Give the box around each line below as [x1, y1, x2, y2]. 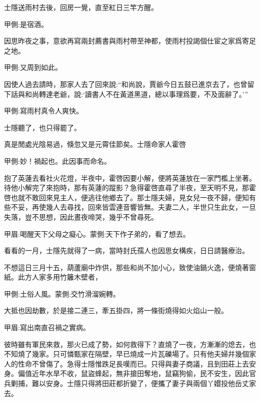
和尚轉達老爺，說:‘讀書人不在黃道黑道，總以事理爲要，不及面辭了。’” [24, 88, 248, 99]
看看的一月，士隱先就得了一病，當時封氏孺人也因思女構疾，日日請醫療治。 [4, 245, 249, 256]
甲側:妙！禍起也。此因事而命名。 [4, 155, 111, 166]
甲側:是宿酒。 [4, 18, 48, 29]
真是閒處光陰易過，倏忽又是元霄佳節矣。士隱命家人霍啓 [4, 139, 186, 149]
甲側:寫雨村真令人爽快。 [4, 105, 83, 116]
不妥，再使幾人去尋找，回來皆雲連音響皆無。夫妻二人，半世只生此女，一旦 [10, 202, 256, 212]
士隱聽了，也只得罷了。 [4, 122, 81, 132]
